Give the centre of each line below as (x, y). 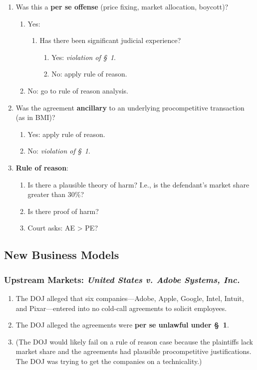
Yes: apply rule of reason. (66, 134)
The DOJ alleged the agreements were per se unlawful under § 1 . (122, 325)
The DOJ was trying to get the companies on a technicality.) (109, 361)
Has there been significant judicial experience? (110, 40)
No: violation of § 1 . (59, 151)
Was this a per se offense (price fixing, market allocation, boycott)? (122, 6)
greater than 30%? (56, 194)
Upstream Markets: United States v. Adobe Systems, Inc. (122, 279)
